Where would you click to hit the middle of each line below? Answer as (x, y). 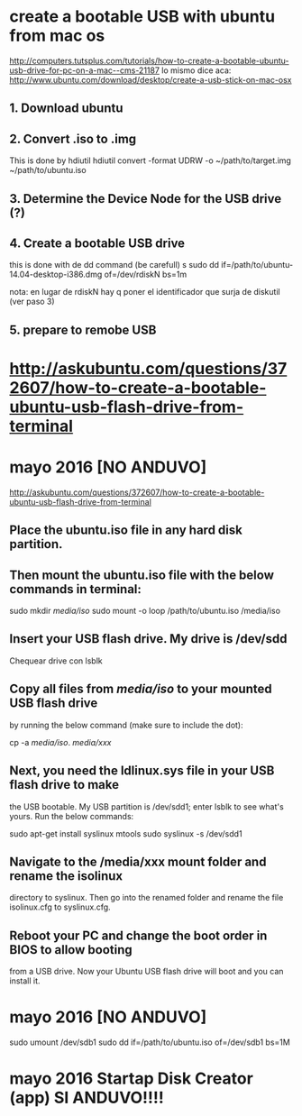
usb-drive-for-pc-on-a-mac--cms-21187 (85, 70)
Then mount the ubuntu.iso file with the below (142, 575)
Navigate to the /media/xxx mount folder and (138, 861)
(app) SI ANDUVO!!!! (87, 1098)
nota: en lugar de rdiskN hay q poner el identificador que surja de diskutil (145, 292)
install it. (25, 981)
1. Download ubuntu (66, 109)
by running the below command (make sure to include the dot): (126, 725)
